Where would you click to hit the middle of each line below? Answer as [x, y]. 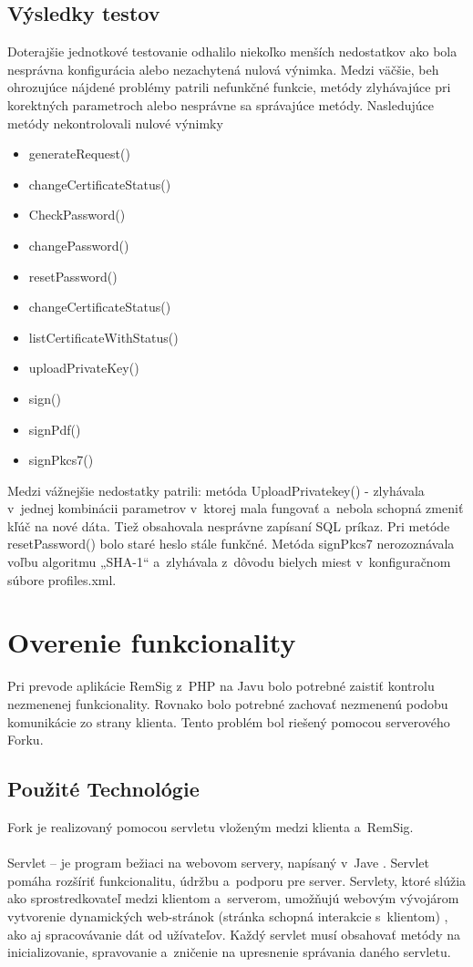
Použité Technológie [103, 789]
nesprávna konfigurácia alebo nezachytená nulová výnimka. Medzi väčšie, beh [223, 69]
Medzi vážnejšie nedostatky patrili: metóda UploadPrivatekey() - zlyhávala [216, 490]
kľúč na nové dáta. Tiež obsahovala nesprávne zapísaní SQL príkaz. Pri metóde [229, 525]
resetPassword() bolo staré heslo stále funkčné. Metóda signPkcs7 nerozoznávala [231, 544]
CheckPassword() [77, 215]
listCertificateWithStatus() [103, 337]
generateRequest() [79, 154]
